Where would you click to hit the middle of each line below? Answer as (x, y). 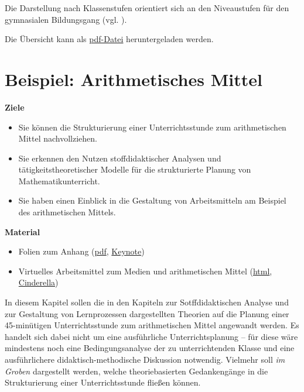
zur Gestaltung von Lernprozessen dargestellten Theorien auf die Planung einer (147, 313)
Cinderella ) (38, 282)
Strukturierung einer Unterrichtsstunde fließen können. (103, 382)
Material (23, 231)
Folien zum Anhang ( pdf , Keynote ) (81, 251)
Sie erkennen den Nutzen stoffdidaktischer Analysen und (120, 158)
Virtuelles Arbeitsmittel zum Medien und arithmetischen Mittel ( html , (145, 271)
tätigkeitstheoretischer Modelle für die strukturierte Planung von (135, 169)
